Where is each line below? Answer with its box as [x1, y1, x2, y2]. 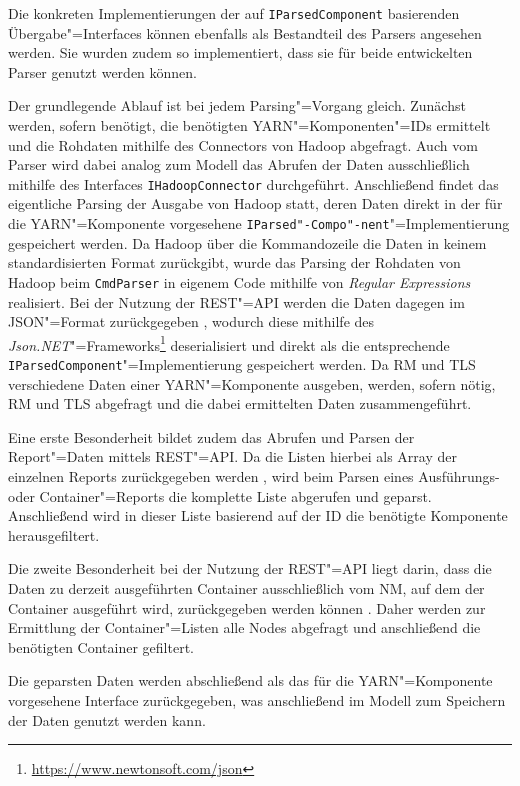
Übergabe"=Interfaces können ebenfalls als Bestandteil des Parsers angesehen [8, 22, 482, 43]
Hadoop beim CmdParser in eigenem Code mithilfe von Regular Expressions [8, 271, 471, 292]
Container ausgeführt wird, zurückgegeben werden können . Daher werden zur [8, 597, 486, 618]
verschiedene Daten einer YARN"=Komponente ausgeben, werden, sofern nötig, [8, 373, 496, 394]
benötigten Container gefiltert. [8, 636, 194, 657]
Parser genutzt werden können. [8, 61, 197, 82]
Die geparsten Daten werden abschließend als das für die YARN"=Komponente [8, 670, 493, 691]
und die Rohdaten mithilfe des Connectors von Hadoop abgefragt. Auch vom [8, 134, 478, 155]
